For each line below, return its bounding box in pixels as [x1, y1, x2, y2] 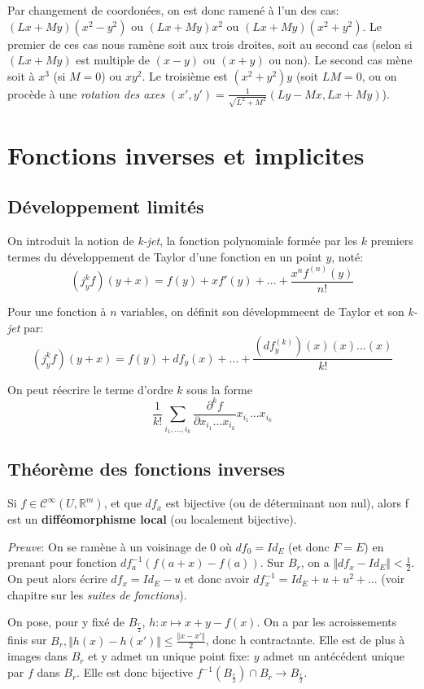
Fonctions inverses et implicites [7, 138, 365, 171]
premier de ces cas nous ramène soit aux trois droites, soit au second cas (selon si [7, 35, 413, 52]
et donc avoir [184, 570, 250, 587]
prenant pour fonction [7, 554, 117, 571]
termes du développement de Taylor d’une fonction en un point [7, 248, 322, 265]
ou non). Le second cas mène [269, 51, 413, 68]
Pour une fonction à [7, 303, 107, 320]
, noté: [331, 248, 364, 265]
